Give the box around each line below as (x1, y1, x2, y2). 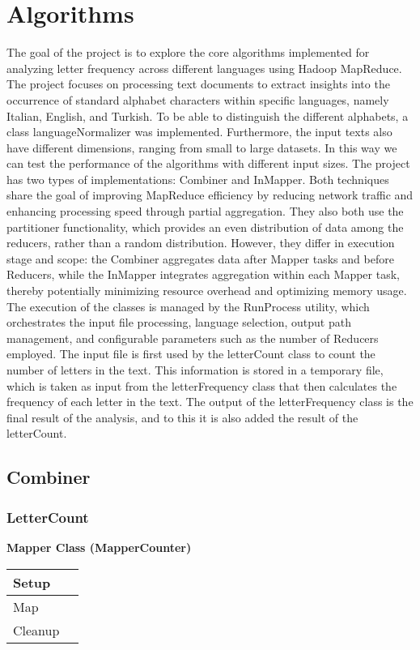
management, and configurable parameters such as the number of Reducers (6, 329, 379, 346)
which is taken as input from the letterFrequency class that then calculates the (6, 377, 397, 394)
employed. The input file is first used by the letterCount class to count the (6, 345, 375, 362)
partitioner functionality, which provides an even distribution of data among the (6, 218, 404, 235)
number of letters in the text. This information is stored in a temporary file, (6, 361, 384, 378)
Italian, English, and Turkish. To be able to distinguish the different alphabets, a (6, 107, 409, 124)
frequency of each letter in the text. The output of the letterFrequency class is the (6, 393, 414, 410)
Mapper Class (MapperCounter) (6, 538, 192, 555)
